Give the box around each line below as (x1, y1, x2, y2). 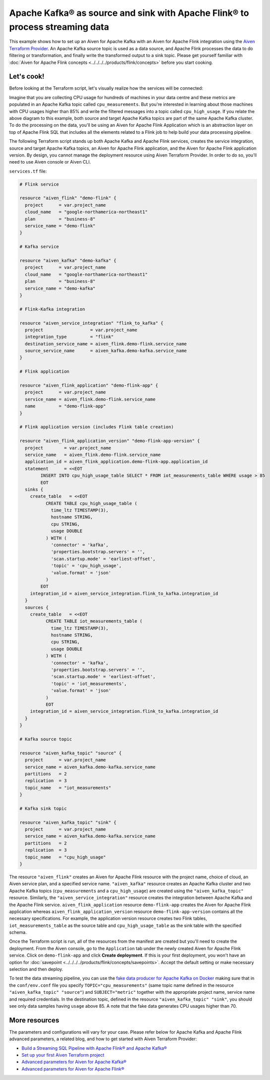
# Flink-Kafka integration (19, 306, 85, 312)
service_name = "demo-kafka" (25, 285, 96, 291)
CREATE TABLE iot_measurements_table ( (45, 619, 143, 624)
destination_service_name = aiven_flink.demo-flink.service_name (25, 341, 187, 346)
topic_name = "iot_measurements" (25, 785, 111, 791)
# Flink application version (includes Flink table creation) (19, 424, 174, 430)
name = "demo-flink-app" (25, 403, 106, 409)
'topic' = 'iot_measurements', (51, 681, 127, 686)
